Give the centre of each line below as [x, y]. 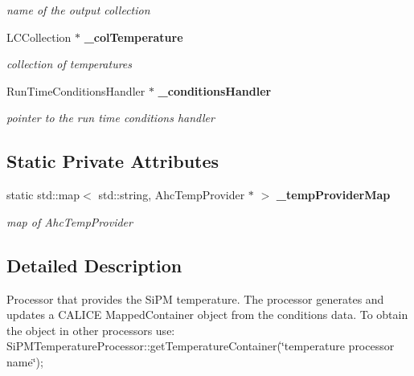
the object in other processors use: [91, 330]
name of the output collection [78, 10]
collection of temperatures [70, 64]
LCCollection [39, 37]
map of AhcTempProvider [70, 221]
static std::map [43, 195]
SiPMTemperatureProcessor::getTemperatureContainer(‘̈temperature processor [201, 346]
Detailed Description [94, 265]
